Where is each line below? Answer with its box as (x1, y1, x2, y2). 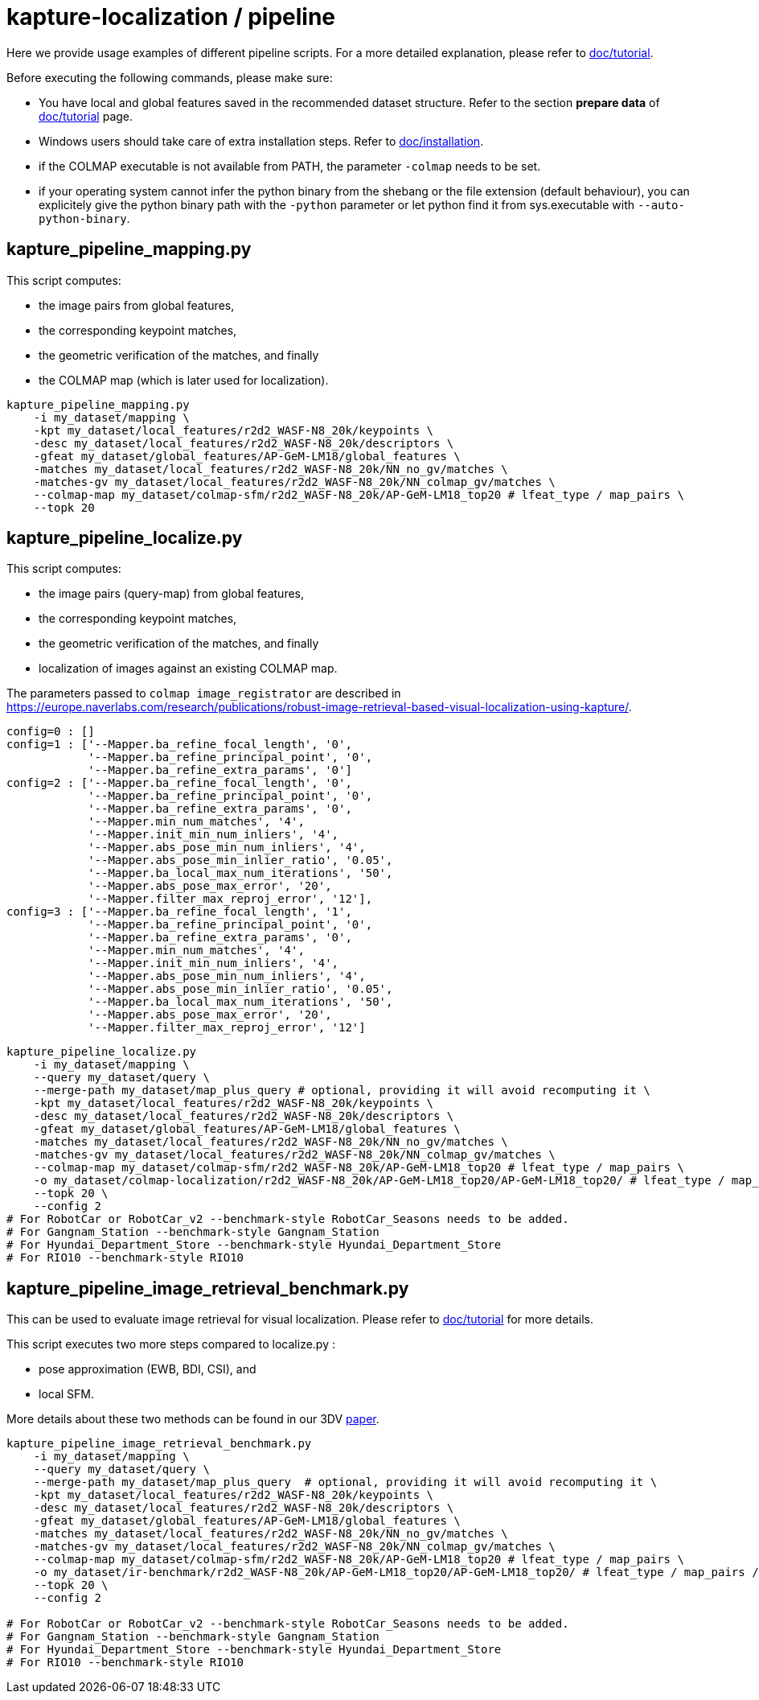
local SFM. (39, 1387, 95, 1402)
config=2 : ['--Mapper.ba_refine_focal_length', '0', (6, 776, 352, 790)
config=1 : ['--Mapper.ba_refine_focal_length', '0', (6, 738, 352, 751)
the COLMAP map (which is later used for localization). (39, 373, 329, 387)
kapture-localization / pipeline (6, 3, 335, 31)
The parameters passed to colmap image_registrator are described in (6, 686, 401, 701)
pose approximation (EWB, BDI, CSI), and (39, 1362, 256, 1377)
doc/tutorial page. (39, 109, 133, 123)
